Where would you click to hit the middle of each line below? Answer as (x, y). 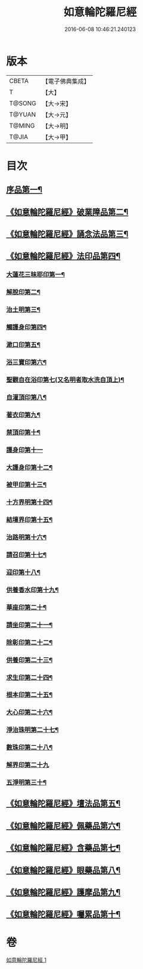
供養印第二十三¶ (29, 660)
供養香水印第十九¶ (32, 590)
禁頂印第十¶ (23, 432)
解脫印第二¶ (23, 292)
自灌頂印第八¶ (26, 397)
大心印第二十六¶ (29, 712)
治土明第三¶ (23, 310)
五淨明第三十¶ (26, 783)
